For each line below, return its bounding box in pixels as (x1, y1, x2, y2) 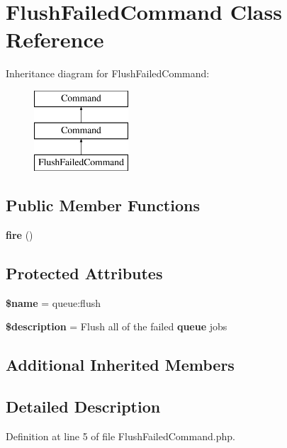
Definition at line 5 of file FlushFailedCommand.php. (6, 429, 235, 444)
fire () (6, 228, 33, 242)
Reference (6, 25, 104, 54)
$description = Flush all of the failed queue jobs (6, 319, 227, 334)
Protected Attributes (6, 262, 163, 284)
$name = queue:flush (6, 295, 101, 310)
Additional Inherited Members (6, 354, 235, 376)
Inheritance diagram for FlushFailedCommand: (6, 66, 210, 81)
